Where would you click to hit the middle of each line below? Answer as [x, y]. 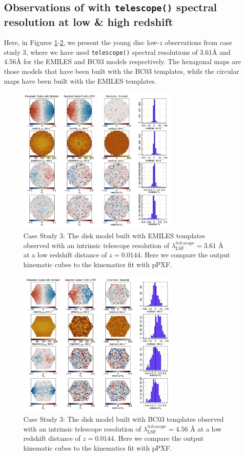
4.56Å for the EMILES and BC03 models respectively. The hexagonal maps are [122, 61]
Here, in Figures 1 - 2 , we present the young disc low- [82, 42]
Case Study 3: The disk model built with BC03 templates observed [124, 419]
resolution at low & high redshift [89, 22]
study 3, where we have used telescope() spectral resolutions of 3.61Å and [117, 52]
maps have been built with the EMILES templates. [80, 80]
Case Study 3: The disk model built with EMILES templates [114, 235]
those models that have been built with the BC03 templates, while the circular [122, 71]
